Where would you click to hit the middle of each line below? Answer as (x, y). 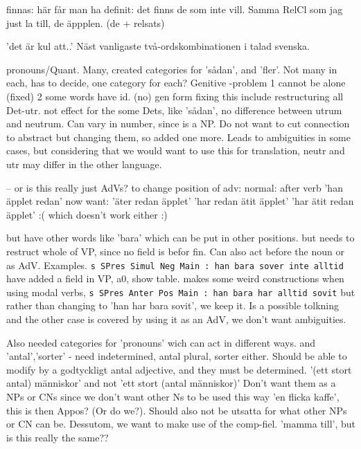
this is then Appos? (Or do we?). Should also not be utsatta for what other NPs (177, 410)
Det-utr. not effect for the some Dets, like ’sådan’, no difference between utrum (174, 110)
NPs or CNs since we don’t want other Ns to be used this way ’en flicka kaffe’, (173, 396)
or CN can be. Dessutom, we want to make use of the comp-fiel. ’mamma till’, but (181, 424)
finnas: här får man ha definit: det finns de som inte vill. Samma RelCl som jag (175, 9)
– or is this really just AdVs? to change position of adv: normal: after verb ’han (175, 187)
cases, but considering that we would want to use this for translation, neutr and (176, 150)
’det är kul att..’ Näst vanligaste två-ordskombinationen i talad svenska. (158, 46)
